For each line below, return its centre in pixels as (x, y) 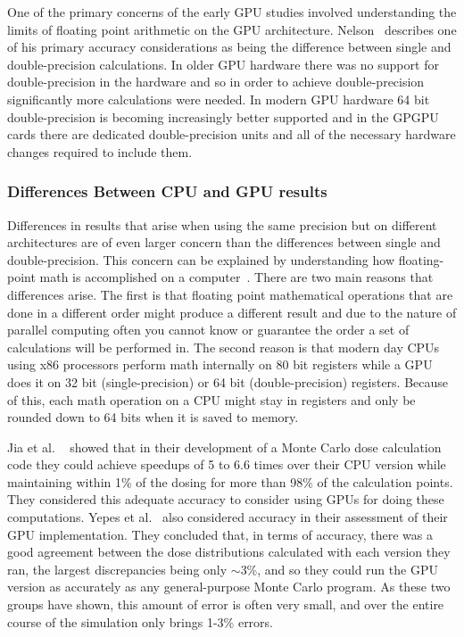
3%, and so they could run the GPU (339, 569)
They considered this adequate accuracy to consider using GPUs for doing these (226, 499)
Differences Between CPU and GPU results (167, 191)
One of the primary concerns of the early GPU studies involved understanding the (232, 12)
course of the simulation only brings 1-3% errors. (141, 621)
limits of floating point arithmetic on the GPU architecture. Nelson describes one (232, 29)
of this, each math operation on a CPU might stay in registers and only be (211, 399)
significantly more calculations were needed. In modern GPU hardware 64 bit (219, 99)
